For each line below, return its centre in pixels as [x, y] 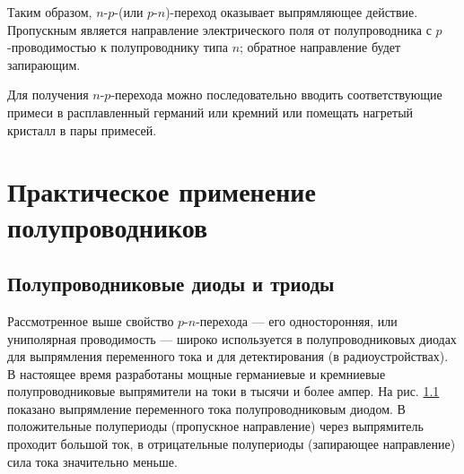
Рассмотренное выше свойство [91, 320]
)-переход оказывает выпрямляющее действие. [292, 12]
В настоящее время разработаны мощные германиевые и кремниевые [197, 373]
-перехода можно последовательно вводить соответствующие [276, 95]
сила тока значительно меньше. [92, 461]
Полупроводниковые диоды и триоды [171, 284]
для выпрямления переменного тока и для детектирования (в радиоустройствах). [228, 356]
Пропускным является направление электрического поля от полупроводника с [219, 29]
